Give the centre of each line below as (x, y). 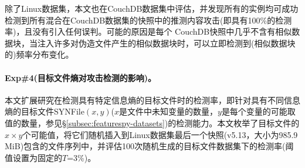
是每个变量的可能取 (258, 111)
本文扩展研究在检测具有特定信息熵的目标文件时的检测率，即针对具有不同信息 (152, 100)
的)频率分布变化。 (39, 54)
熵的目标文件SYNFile (45, 111)
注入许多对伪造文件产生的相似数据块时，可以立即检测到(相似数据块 (166, 43)
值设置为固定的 (33, 157)
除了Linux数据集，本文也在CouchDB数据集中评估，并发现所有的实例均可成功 (152, 8)
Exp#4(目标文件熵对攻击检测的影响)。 (81, 77)
